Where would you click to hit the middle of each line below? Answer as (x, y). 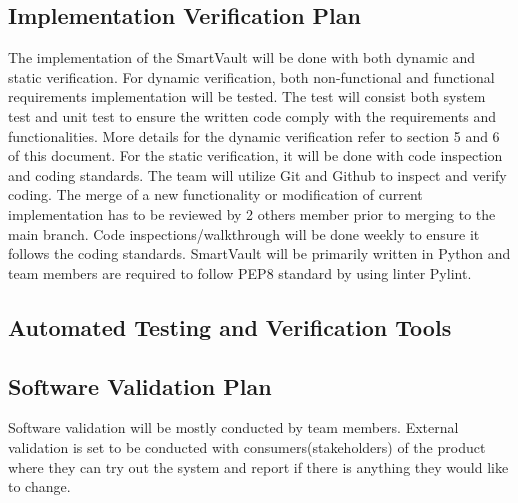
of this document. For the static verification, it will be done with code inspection (255, 155)
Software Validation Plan (140, 385)
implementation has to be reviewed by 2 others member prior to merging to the (252, 213)
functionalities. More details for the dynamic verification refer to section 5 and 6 (254, 135)
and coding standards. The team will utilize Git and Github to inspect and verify (257, 174)
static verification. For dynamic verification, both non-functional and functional (251, 76)
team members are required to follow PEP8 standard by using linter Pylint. (240, 272)
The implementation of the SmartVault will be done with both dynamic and (242, 57)
